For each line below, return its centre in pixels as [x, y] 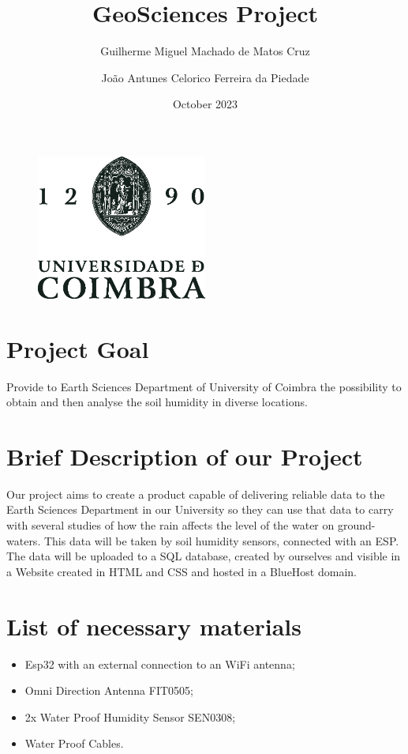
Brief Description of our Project [185, 456]
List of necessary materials [154, 626]
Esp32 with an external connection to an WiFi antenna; [160, 664]
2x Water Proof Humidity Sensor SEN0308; [130, 716]
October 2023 [205, 104]
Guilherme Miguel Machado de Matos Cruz [205, 51]
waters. [24, 540]
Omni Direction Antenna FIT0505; [109, 690]
